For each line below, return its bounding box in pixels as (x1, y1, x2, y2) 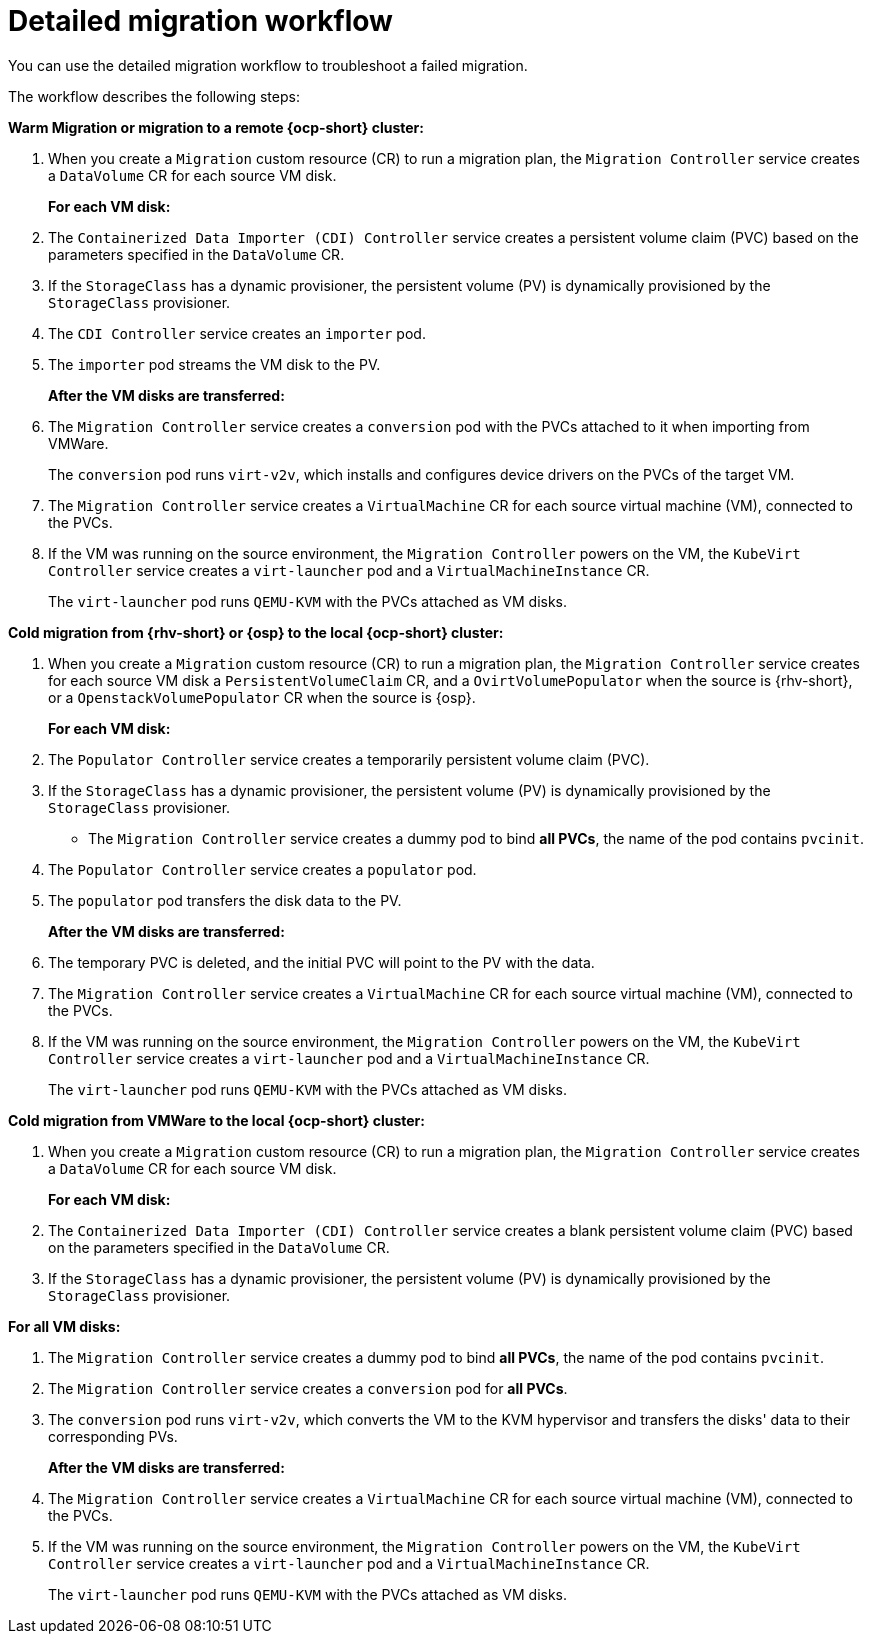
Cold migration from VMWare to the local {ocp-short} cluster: (8, 1111, 425, 1129)
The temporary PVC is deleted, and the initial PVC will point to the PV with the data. (48, 953, 595, 971)
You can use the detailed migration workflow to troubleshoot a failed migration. (8, 56, 528, 74)
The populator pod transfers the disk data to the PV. (48, 891, 402, 909)
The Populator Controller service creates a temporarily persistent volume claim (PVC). (48, 750, 650, 768)
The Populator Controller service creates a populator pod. (48, 860, 477, 878)
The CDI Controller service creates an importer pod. (48, 324, 426, 342)
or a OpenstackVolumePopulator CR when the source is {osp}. (48, 688, 476, 706)
